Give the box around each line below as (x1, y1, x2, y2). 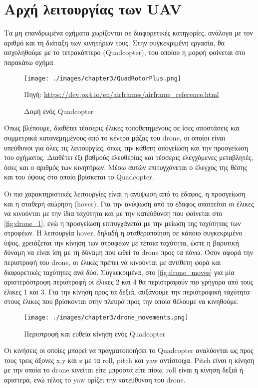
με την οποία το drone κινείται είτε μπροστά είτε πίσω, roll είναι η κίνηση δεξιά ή (4, 364, 244, 375)
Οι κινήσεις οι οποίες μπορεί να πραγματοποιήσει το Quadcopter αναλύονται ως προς (4, 345, 254, 355)
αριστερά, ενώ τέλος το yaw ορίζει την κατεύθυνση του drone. (4, 374, 186, 385)
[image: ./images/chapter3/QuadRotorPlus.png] (24, 74, 181, 82)
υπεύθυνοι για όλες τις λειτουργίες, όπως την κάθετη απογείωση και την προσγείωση (4, 142, 249, 152)
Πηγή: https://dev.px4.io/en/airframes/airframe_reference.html (24, 89, 219, 99)
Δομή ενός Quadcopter (24, 105, 94, 116)
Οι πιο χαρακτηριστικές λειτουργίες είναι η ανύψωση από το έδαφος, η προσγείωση (4, 188, 246, 198)
